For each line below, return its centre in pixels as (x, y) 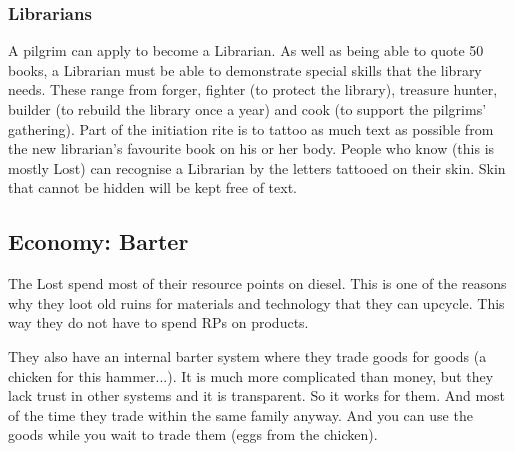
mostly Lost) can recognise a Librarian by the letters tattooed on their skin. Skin (257, 167)
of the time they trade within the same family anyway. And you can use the (240, 414)
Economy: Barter (98, 241)
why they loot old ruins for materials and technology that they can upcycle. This (256, 302)
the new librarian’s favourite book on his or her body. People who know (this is (251, 148)
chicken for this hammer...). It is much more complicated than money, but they (251, 375)
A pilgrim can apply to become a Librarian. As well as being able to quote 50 (246, 50)
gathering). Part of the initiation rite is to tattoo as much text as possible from (251, 128)
